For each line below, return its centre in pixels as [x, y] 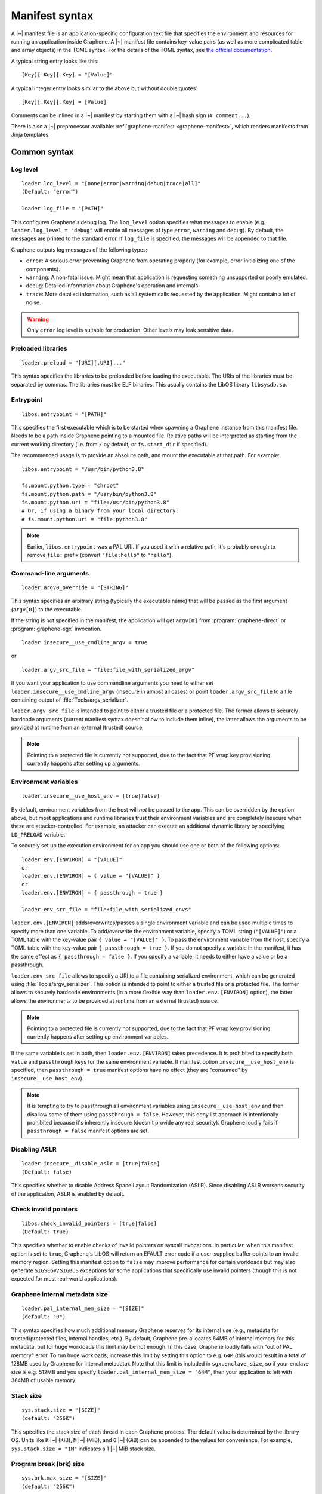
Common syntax [42, 151]
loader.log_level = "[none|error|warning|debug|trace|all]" [111, 183]
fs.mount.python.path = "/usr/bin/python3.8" [89, 494]
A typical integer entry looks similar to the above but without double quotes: [104, 88]
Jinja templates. [30, 135]
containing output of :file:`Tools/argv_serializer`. [69, 700]
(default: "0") [44, 1317]
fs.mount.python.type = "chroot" [70, 486]
